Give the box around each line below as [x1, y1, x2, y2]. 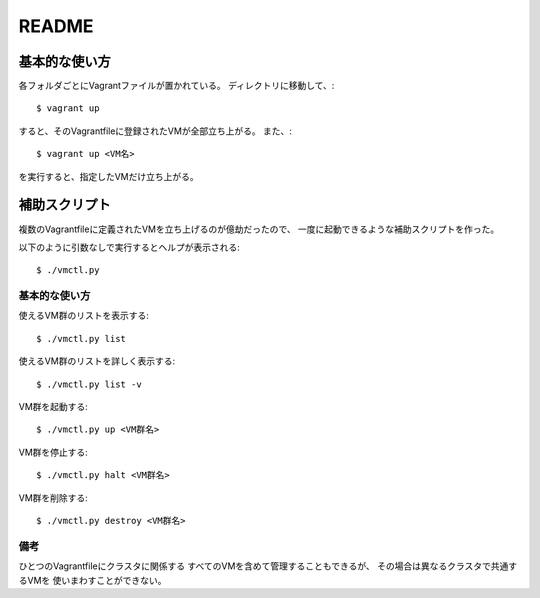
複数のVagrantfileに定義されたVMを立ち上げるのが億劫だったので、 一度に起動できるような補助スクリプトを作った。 [18, 223, 500, 235]
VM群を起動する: [18, 401, 89, 413]
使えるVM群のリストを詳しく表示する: [18, 355, 175, 367]
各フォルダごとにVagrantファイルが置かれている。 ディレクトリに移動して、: [18, 80, 335, 92]
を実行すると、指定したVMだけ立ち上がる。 [18, 170, 199, 182]
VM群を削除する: [18, 491, 89, 504]
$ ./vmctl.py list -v [36, 378, 142, 390]
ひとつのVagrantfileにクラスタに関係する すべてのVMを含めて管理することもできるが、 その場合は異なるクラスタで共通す [18, 560, 518, 572]
